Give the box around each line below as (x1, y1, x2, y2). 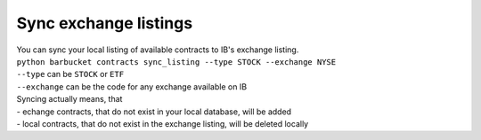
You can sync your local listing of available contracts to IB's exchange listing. (16, 44, 299, 55)
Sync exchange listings (16, 13, 193, 33)
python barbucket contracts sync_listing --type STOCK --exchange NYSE (16, 57, 337, 66)
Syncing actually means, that (16, 94, 123, 105)
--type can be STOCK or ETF (16, 69, 125, 80)
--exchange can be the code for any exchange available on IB (16, 81, 248, 92)
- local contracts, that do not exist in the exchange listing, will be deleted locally (16, 118, 309, 128)
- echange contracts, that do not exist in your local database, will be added (16, 106, 292, 117)
